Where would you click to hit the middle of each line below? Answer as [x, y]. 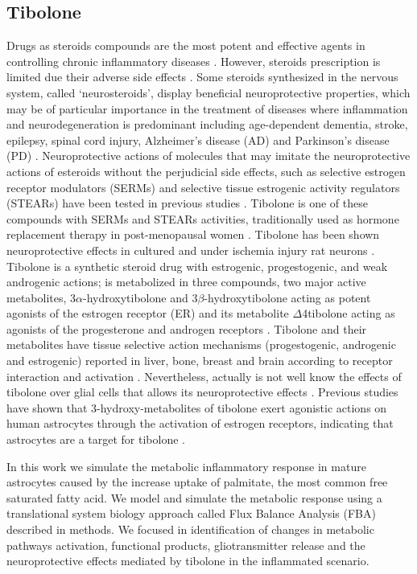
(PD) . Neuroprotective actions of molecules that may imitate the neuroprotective [208, 156]
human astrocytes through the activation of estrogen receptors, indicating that [200, 423]
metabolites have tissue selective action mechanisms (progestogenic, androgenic [201, 344]
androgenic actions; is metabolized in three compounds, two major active [186, 282]
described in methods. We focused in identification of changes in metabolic [190, 529]
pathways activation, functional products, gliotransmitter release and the [186, 545]
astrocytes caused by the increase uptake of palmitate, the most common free [197, 482]
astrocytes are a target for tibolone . [96, 439]
